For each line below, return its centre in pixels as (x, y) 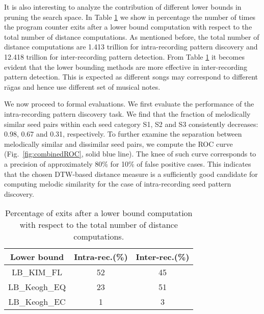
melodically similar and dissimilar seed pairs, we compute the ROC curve (118, 143)
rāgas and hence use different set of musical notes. (82, 86)
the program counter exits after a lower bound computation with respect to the (128, 27)
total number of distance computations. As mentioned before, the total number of (132, 36)
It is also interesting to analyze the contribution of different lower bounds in (123, 7)
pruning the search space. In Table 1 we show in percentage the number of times (130, 17)
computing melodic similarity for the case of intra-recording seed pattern (118, 184)
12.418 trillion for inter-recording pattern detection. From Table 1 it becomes (124, 56)
